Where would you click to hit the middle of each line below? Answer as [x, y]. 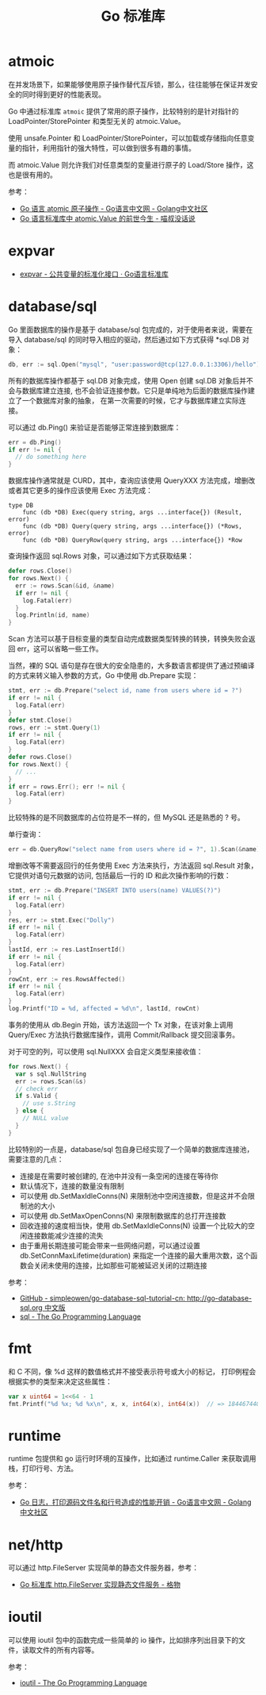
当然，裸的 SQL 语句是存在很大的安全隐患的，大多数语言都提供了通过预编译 [131, 666]
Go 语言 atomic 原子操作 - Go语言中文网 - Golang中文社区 [114, 208]
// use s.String [49, 1104]
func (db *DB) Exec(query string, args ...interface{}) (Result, [133, 513]
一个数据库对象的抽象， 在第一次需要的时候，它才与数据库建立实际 [130, 400]
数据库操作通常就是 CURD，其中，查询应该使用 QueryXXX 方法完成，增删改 [132, 480]
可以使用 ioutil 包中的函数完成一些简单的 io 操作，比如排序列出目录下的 [123, 1640]
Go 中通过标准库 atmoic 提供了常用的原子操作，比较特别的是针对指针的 [123, 111]
